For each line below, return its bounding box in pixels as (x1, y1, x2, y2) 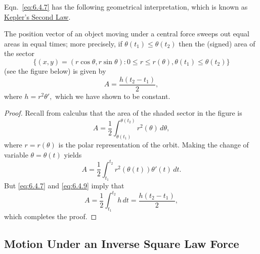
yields (64, 149, 82, 160)
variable (4, 149, 28, 160)
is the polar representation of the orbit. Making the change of (58, 139, 249, 150)
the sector (4, 48, 34, 59)
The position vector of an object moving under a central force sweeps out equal (4, 28, 249, 39)
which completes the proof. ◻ (4, 211, 97, 222)
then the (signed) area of (179, 38, 255, 48)
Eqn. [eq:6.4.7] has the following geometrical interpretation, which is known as (4, 2, 248, 12)
